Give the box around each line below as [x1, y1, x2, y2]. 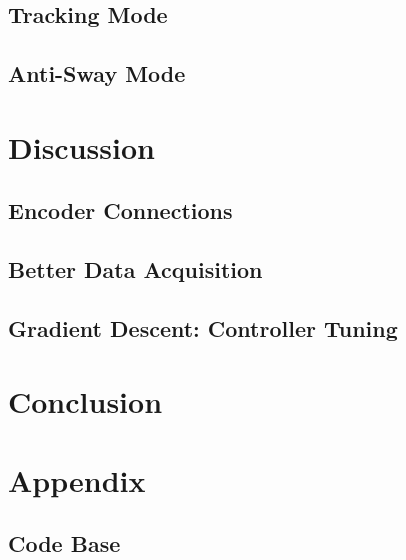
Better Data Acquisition [8, 254, 263, 285]
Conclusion [8, 381, 163, 422]
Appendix [8, 459, 146, 500]
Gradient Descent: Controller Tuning [8, 312, 398, 343]
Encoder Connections [8, 195, 233, 226]
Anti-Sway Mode [8, 58, 186, 89]
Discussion [8, 126, 155, 167]
